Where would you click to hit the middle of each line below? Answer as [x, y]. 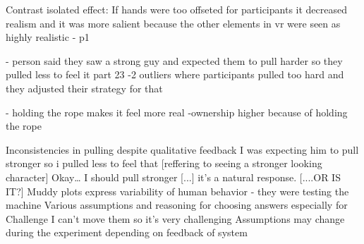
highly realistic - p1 [48, 37]
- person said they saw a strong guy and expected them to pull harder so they [174, 60]
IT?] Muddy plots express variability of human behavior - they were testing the [177, 191]
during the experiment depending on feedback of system [127, 232]
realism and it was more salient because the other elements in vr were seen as [173, 23]
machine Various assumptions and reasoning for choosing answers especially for [177, 205]
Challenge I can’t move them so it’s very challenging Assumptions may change [175, 218]
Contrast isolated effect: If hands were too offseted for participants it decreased [176, 9]
